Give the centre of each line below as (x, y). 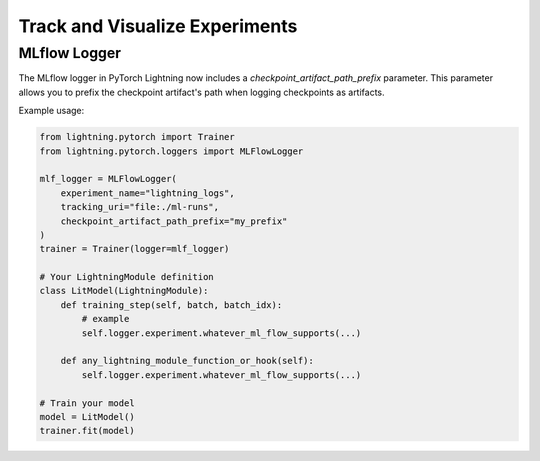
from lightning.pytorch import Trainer (137, 137)
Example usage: (51, 111)
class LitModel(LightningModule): (124, 291)
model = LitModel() (87, 416)
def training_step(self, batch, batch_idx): (171, 304)
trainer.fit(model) (87, 431)
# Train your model (87, 403)
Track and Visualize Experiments (158, 26)
